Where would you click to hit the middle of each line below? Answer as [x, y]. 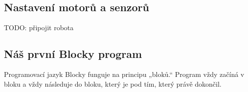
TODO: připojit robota [39, 28]
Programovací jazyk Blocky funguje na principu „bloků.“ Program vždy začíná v [124, 74]
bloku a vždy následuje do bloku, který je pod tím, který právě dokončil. [113, 83]
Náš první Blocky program [73, 54]
